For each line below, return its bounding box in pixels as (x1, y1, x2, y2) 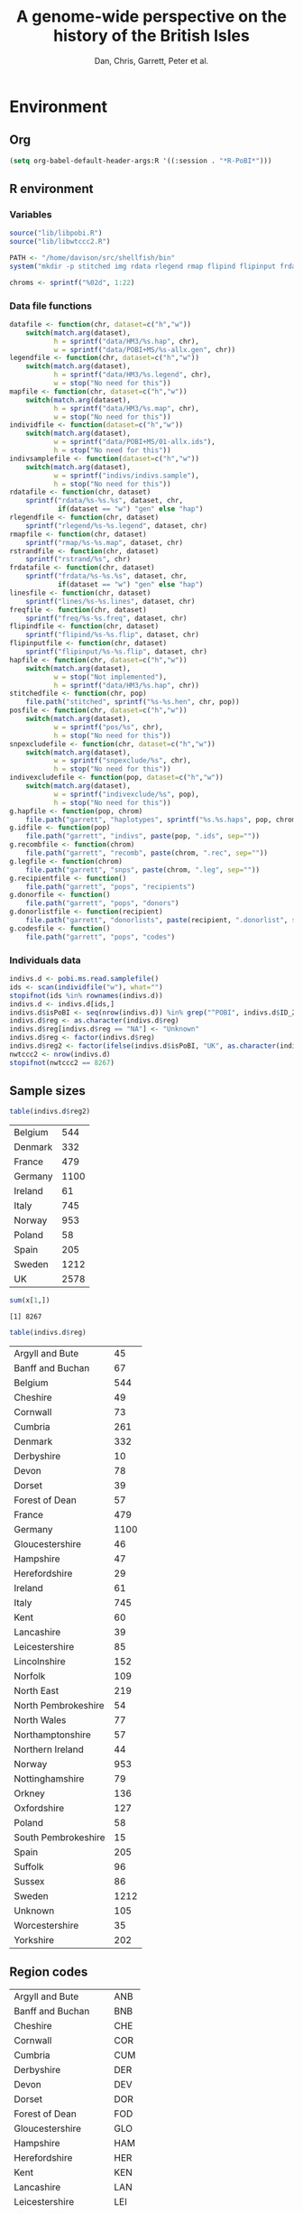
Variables (9, 208, 52, 220)
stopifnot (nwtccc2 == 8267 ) (9, 1058, 115, 1067)
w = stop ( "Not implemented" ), (53, 672, 168, 681)
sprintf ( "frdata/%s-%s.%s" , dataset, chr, (25, 571, 188, 581)
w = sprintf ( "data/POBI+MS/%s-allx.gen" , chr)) (53, 345, 236, 354)
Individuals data (9, 954, 81, 967)
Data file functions (9, 300, 93, 312)
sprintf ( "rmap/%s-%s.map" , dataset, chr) (25, 538, 183, 547)
